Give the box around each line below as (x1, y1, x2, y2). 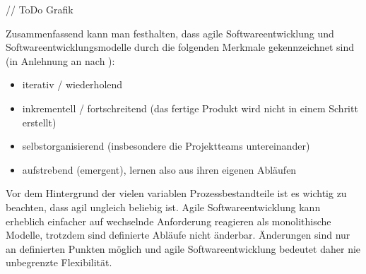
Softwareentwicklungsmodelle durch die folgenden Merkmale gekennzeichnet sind (6, 40, 354, 54)
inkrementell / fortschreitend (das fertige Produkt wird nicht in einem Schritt (22, 100, 358, 115)
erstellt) (22, 114, 57, 129)
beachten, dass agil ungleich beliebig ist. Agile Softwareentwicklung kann (6, 199, 321, 214)
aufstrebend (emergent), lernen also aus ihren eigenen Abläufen (22, 162, 297, 177)
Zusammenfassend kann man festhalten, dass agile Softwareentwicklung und (6, 25, 334, 40)
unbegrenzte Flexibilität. (6, 255, 112, 270)
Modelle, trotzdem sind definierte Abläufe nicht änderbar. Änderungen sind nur (6, 227, 350, 242)
